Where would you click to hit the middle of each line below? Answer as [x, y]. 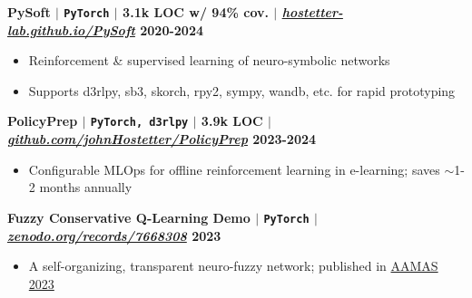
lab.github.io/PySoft [71, 29]
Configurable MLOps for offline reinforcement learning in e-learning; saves [234, 169]
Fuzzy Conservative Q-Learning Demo [129, 217]
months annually [86, 187]
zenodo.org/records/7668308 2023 [114, 235]
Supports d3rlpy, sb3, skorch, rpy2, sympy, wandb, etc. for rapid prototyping [242, 90]
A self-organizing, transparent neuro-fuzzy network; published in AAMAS [233, 266]
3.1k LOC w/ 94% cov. [196, 12]
